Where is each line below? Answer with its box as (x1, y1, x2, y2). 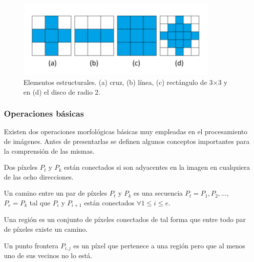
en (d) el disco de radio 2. (23, 86, 101, 97)
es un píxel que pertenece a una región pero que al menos (73, 240, 245, 250)
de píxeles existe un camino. (4, 223, 88, 234)
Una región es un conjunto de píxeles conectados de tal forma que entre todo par (4, 214, 246, 224)
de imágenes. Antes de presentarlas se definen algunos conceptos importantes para (4, 136, 250, 146)
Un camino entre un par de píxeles (4, 188, 107, 198)
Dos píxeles (4, 162, 38, 172)
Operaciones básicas (4, 107, 84, 120)
